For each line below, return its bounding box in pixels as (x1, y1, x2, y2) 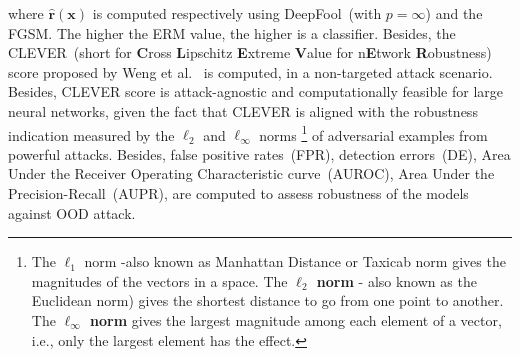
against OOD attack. (8, 202, 136, 223)
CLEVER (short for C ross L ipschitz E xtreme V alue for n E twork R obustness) (8, 42, 492, 63)
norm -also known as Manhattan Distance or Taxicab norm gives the (84, 251, 506, 272)
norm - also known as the (316, 270, 477, 291)
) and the (425, 3, 483, 23)
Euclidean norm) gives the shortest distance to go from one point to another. (31, 290, 504, 311)
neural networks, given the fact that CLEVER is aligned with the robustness (8, 100, 478, 121)
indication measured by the (8, 124, 175, 145)
